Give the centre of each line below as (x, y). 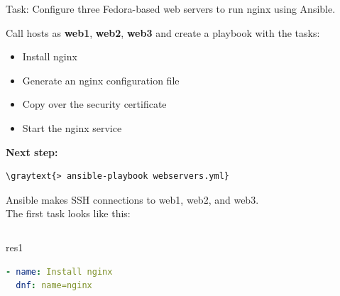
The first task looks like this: (68, 213)
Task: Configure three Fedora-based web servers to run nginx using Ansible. (171, 9)
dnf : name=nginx (54, 286)
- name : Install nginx (59, 272)
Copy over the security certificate (94, 104)
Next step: (32, 152)
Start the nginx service (72, 127)
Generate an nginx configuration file (101, 80)
